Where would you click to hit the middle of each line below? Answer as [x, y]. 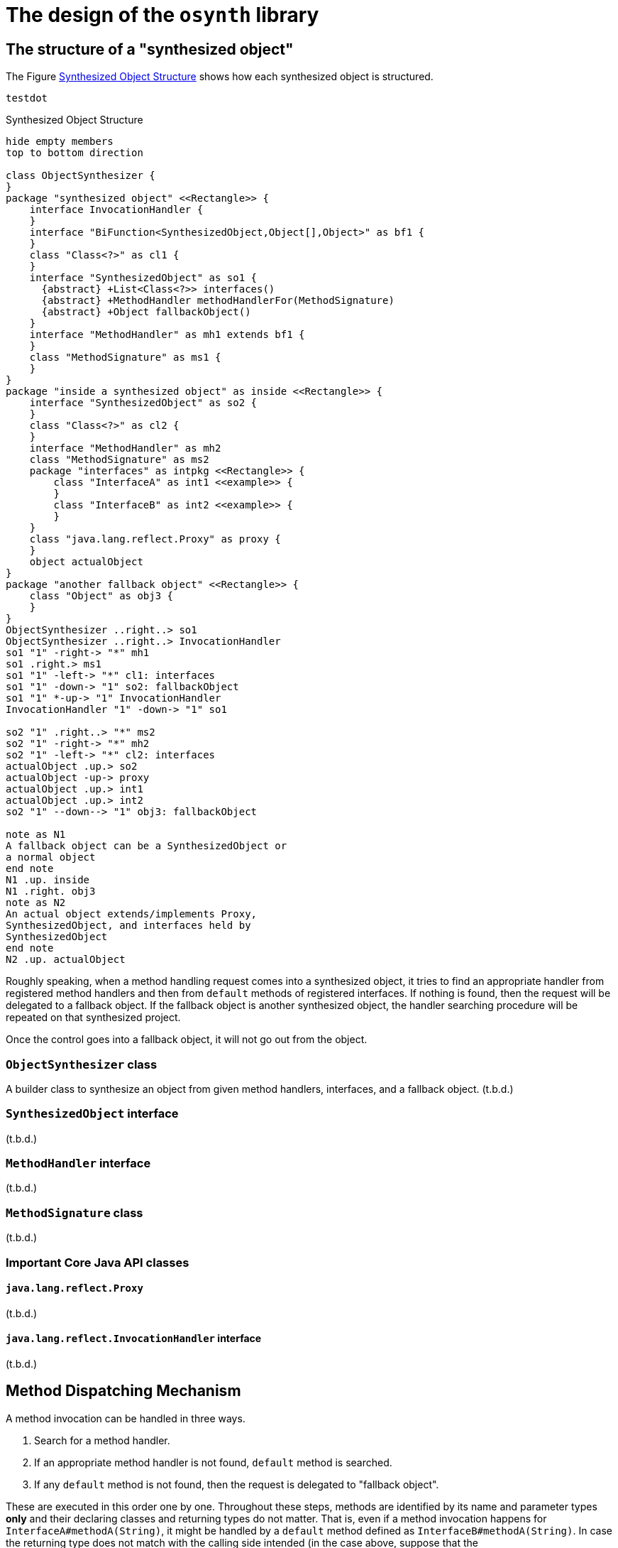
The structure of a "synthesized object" [150, 49]
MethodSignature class [75, 1212]
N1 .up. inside [48, 880]
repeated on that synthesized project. [93, 1018]
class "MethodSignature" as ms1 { [125, 358]
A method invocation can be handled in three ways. [126, 1418]
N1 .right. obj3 [51, 892]
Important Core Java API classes [98, 1262]
